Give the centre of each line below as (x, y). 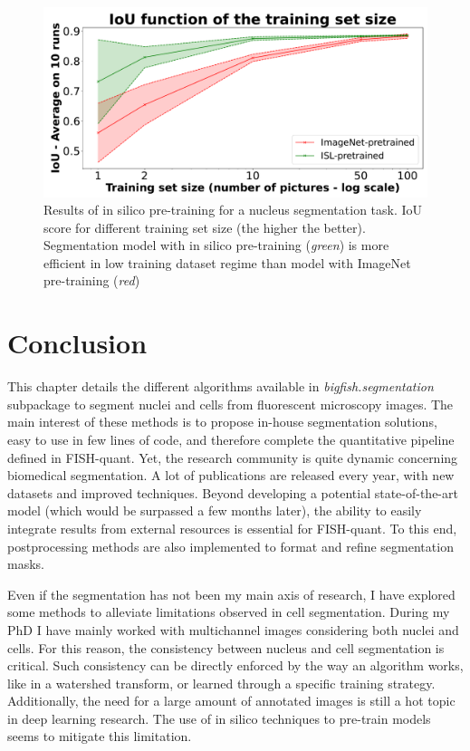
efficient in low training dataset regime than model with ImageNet (227, 262)
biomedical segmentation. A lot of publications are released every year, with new (231, 475)
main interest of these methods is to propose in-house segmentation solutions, (222, 422)
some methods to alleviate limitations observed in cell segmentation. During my (229, 612)
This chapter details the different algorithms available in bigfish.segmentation (221, 386)
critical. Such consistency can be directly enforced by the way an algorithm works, (235, 665)
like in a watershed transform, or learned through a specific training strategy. (221, 683)
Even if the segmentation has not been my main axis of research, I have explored (231, 594)
